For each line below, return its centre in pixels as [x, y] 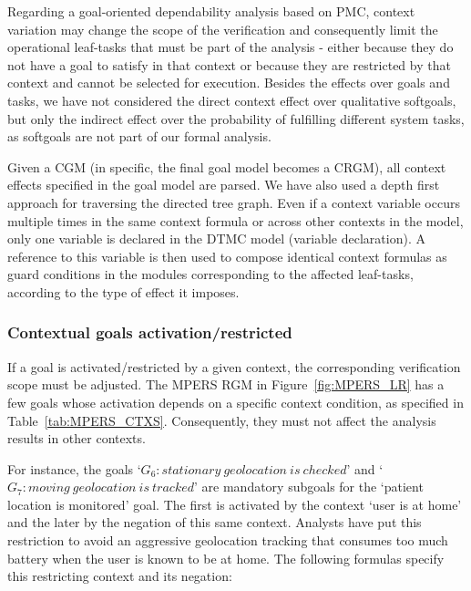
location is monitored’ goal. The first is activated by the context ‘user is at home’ [235, 504]
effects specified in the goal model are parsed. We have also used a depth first [224, 185]
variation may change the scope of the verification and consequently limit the [223, 29]
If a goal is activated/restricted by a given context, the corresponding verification [234, 366]
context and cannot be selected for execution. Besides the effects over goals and [229, 83]
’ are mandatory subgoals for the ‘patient [309, 487]
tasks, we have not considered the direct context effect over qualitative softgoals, [232, 100]
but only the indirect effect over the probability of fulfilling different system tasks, [236, 118]
